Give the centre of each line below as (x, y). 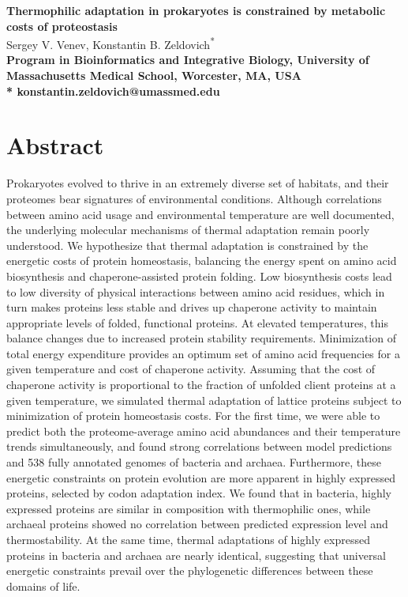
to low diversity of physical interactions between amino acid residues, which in (196, 291)
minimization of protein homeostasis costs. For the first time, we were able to (193, 416)
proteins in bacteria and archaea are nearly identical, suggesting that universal (196, 555)
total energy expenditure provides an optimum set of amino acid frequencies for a (203, 353)
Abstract (55, 145)
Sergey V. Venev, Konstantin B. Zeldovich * (110, 43)
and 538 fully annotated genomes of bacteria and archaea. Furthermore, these (194, 462)
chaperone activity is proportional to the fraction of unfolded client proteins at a (201, 385)
